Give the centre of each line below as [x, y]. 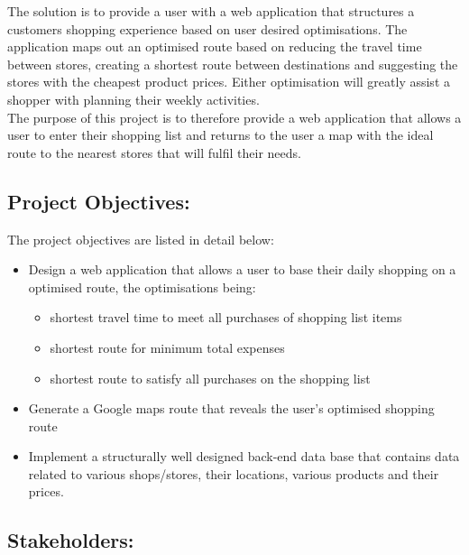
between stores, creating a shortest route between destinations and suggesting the [233, 64]
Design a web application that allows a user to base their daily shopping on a [242, 269]
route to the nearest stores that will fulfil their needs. [154, 152]
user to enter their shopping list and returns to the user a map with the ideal [221, 135]
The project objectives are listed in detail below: [141, 239]
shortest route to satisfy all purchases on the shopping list [210, 378]
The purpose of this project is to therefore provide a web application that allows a [234, 117]
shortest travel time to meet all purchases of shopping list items [226, 317]
